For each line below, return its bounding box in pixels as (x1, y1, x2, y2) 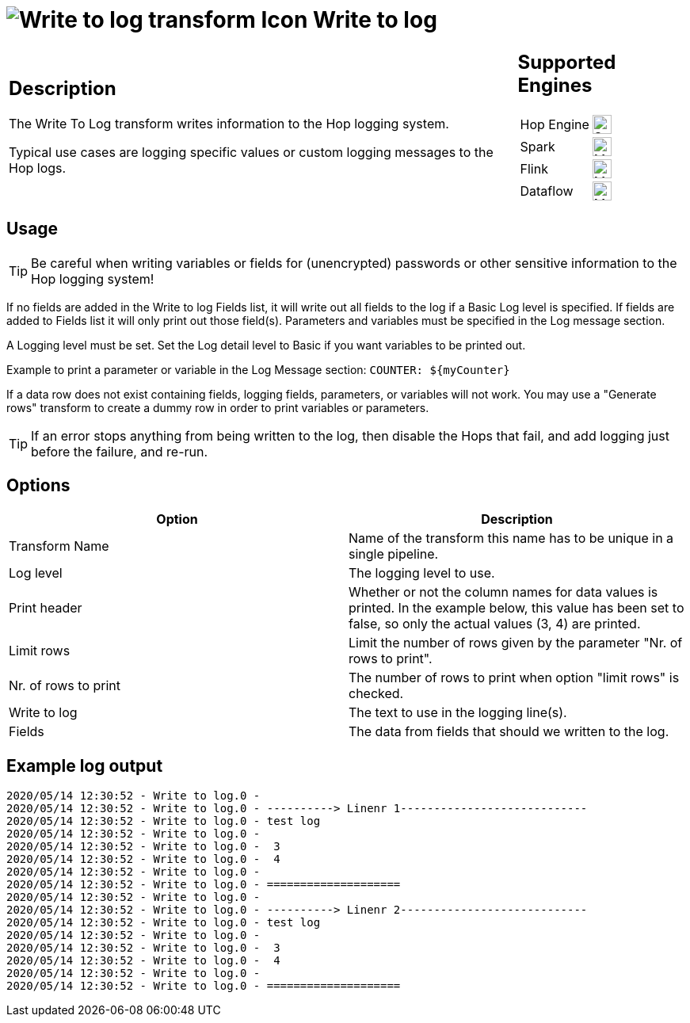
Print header (9, 600, 82, 616)
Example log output (6, 755, 163, 776)
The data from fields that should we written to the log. (349, 723, 669, 740)
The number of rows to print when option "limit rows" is (349, 670, 680, 686)
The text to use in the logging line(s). (349, 704, 567, 721)
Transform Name (9, 538, 109, 555)
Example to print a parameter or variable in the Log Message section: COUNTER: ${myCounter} (6, 362, 510, 376)
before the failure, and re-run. (31, 443, 208, 460)
